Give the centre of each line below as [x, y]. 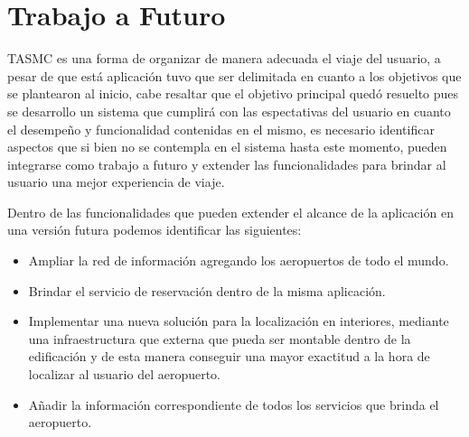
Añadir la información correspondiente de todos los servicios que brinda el [234, 404]
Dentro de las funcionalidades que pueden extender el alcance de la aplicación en [230, 212]
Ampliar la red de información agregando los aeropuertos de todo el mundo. [239, 260]
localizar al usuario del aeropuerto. [124, 374]
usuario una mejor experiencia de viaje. [116, 182]
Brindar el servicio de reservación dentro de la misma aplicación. [207, 290]
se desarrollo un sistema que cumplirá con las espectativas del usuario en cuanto [229, 111]
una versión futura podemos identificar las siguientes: [155, 230]
